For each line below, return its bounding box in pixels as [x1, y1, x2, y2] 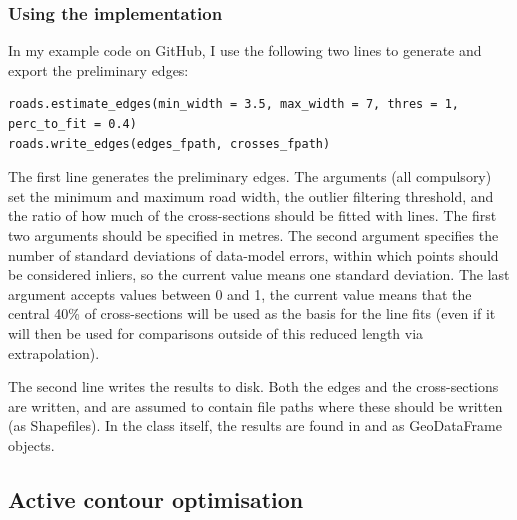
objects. [8, 434, 55, 455]
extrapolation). [8, 342, 100, 363]
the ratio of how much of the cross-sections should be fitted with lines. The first [8, 205, 497, 226]
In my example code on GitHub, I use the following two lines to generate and [8, 40, 482, 61]
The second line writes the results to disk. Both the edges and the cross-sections [8, 376, 499, 397]
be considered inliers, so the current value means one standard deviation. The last [8, 264, 510, 285]
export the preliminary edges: [8, 59, 189, 80]
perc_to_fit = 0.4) [8, 117, 137, 131]
